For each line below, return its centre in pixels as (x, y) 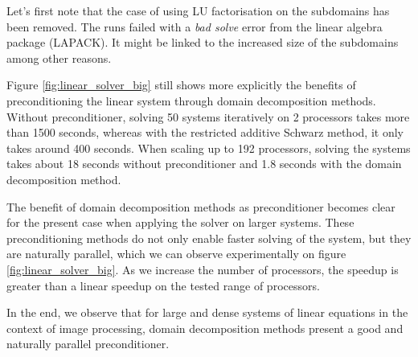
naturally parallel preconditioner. (88, 344)
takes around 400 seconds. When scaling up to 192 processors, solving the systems (209, 148)
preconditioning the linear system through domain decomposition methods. (191, 100)
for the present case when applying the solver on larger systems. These (180, 222)
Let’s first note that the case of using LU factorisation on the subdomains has (198, 10)
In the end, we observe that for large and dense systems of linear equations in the (207, 312)
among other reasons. (59, 57)
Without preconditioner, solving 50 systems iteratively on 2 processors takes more (208, 116)
